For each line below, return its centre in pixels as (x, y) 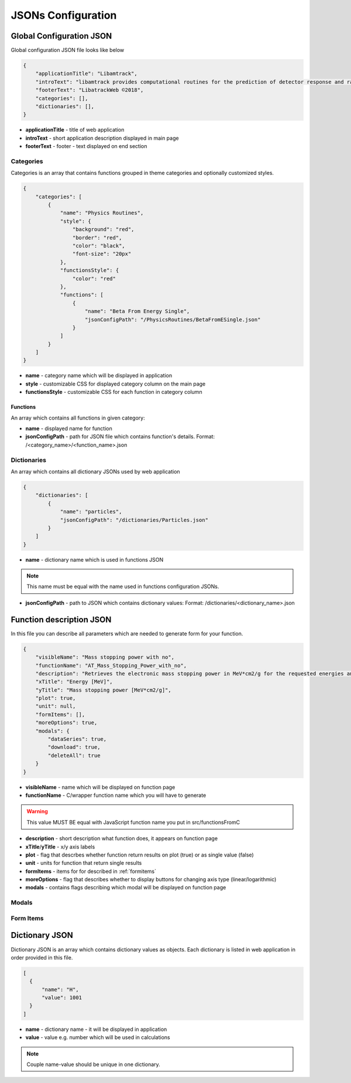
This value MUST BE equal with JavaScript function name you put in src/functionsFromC (133, 822)
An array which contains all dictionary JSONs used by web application (96, 472)
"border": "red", (97, 238)
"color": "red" (94, 279)
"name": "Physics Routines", (102, 213)
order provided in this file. (42, 957)
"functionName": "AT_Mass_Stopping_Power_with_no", (111, 665)
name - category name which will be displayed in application (99, 376)
